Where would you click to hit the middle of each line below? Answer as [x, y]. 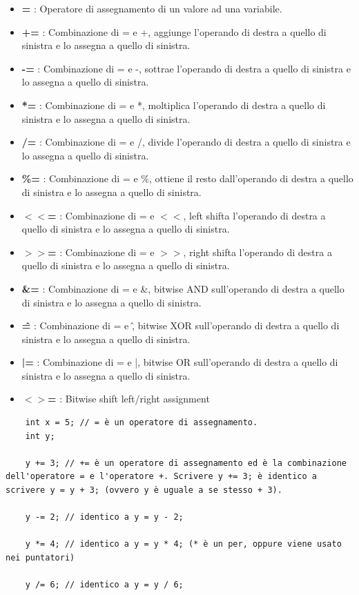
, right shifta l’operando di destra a [258, 252]
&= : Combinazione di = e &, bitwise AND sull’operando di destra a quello [183, 288]
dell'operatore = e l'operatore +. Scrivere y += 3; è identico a [162, 477]
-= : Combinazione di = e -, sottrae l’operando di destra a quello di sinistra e [186, 68]
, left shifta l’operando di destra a [254, 215]
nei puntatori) [40, 558]
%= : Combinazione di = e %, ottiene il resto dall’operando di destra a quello [187, 178]
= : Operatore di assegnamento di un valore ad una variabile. [152, 8]
